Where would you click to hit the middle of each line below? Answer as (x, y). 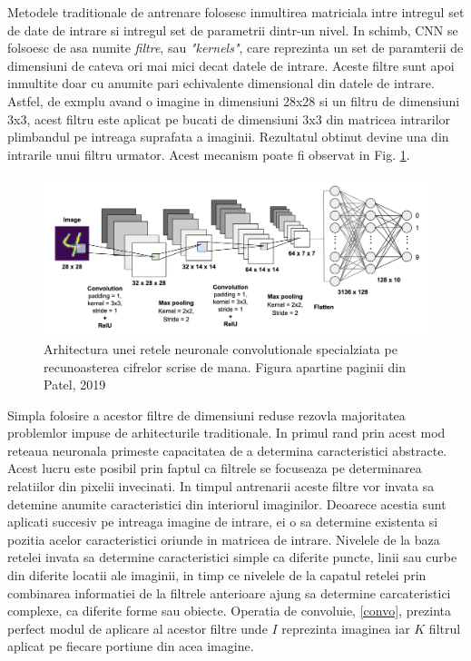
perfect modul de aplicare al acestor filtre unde (137, 628)
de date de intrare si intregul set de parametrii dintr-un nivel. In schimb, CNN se (233, 30)
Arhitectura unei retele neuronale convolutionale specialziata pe (221, 348)
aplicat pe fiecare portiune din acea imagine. (131, 646)
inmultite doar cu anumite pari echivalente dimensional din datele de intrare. (221, 83)
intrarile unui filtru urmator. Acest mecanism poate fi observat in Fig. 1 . (209, 154)
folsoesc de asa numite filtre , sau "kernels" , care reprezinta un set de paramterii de (235, 48)
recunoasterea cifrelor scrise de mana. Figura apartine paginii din (225, 366)
